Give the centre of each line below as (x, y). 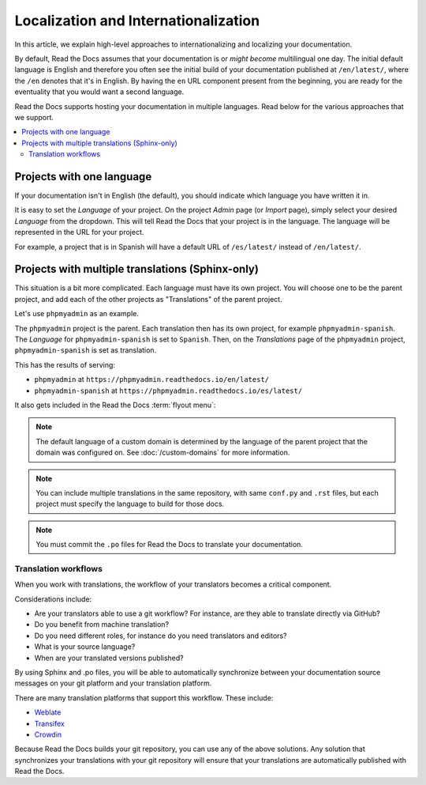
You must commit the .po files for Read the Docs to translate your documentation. (170, 545)
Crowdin (48, 734)
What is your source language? (85, 647)
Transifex (49, 723)
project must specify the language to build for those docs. (130, 504)
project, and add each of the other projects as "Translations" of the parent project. (149, 299)
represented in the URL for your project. (79, 232)
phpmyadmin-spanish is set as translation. (86, 350)
